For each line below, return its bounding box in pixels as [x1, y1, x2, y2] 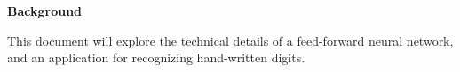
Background [7, 2, 83, 19]
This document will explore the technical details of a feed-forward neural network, [7, 31, 454, 49]
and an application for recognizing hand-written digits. [7, 48, 305, 67]
